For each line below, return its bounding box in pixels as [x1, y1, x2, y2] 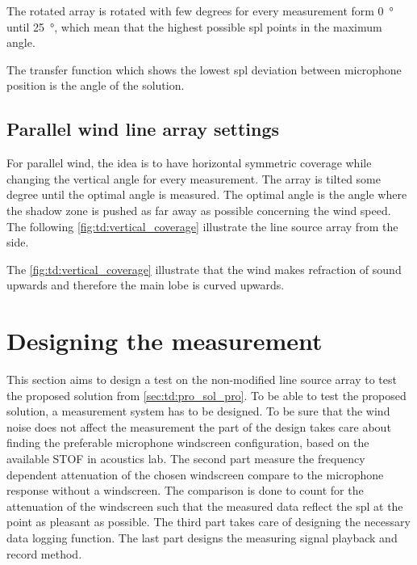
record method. [6, 545, 82, 562]
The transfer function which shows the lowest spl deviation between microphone [6, 61, 402, 78]
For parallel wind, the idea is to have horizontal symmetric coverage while [6, 154, 372, 171]
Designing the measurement [6, 324, 323, 357]
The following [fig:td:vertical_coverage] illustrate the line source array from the [6, 217, 398, 234]
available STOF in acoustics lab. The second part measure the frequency [6, 450, 365, 467]
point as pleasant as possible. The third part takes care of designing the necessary [6, 513, 411, 530]
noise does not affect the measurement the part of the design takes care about [6, 418, 391, 435]
